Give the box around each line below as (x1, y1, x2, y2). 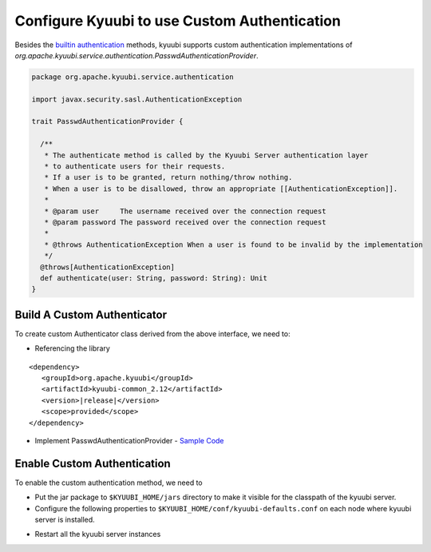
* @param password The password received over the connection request (44, 218, 326, 227)
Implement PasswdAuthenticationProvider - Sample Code (34, 435, 224, 445)
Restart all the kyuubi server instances (34, 530, 161, 539)
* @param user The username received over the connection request (44, 206, 326, 216)
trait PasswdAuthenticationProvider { (31, 117, 184, 126)
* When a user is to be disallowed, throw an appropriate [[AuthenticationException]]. (44, 184, 398, 193)
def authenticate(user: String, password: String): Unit (40, 273, 267, 283)
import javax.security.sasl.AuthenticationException (31, 94, 243, 104)
